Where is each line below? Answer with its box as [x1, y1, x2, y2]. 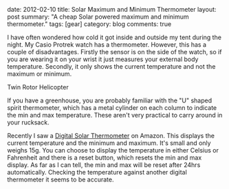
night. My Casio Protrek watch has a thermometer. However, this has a [7, 41, 207, 49]
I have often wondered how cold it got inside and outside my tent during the [7, 33, 222, 41]
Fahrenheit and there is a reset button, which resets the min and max [7, 153, 202, 162]
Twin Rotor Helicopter [7, 83, 69, 91]
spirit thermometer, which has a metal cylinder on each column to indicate [7, 104, 217, 111]
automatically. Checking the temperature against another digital [7, 168, 187, 176]
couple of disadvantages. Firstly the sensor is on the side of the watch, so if [7, 48, 222, 56]
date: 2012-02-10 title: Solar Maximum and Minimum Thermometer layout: [7, 5, 217, 13]
